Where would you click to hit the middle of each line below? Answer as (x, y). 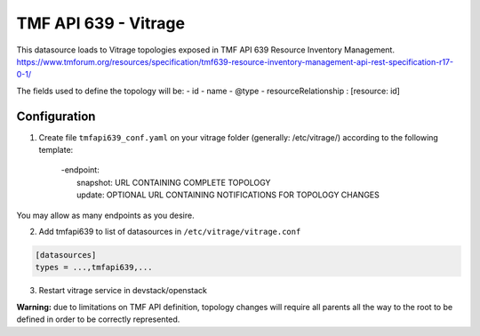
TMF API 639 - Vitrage (101, 23)
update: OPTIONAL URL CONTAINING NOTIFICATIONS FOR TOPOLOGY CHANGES (228, 195)
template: (56, 150)
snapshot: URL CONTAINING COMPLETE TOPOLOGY (174, 182)
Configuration (56, 116)
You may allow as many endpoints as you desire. (105, 215)
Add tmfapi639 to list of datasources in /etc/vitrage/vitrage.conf (170, 231)
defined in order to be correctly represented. (98, 319)
